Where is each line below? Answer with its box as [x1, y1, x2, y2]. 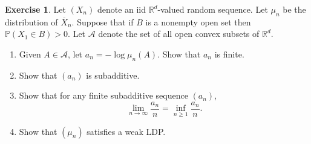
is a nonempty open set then [145, 15, 251, 28]
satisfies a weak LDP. [87, 125, 166, 137]
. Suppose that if [71, 15, 134, 28]
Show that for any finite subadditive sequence [19, 89, 188, 102]
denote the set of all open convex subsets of [98, 27, 260, 40]
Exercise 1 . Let [5, 3, 66, 15]
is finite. [214, 47, 244, 60]
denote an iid [97, 3, 146, 15]
